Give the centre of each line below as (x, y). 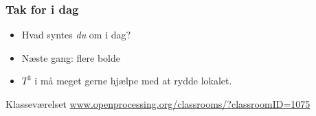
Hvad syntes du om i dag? (76, 35)
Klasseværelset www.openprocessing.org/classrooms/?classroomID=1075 (158, 104)
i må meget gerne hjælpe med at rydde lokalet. (133, 81)
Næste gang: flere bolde (71, 57)
